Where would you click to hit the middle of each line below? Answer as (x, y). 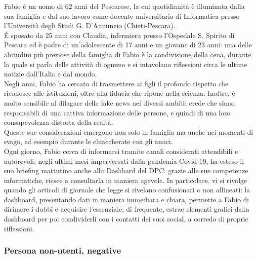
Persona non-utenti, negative (63, 250)
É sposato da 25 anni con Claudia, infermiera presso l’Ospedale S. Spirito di (119, 35)
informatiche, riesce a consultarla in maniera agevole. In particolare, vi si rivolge (126, 180)
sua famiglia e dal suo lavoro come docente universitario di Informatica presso (122, 16)
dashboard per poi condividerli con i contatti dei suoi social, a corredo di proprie (126, 219)
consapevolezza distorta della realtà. (59, 122)
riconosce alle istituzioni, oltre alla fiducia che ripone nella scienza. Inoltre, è (120, 93)
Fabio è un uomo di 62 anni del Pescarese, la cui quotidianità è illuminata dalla (124, 6)
